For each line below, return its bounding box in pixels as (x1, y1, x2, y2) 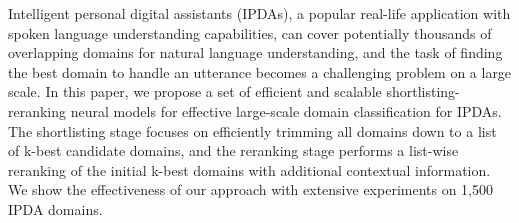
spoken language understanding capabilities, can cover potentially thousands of (8, 22, 492, 43)
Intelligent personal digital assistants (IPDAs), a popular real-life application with (8, 3, 511, 23)
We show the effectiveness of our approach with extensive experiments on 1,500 (8, 179, 493, 200)
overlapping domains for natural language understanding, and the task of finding (8, 42, 503, 63)
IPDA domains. (8, 198, 103, 219)
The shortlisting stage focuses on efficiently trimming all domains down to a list (8, 120, 497, 141)
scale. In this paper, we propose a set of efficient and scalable (8, 81, 382, 102)
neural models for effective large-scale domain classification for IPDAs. (70, 100, 502, 121)
